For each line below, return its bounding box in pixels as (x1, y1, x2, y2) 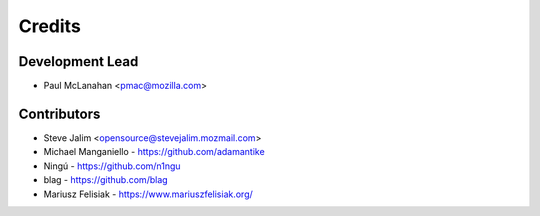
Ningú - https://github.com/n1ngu (43, 160, 181, 172)
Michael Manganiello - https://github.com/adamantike (43, 146, 265, 158)
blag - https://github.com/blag (43, 174, 169, 186)
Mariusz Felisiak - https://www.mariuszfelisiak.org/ (43, 188, 254, 200)
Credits (18, 15, 82, 37)
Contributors (18, 105, 101, 122)
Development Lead (18, 53, 139, 70)
